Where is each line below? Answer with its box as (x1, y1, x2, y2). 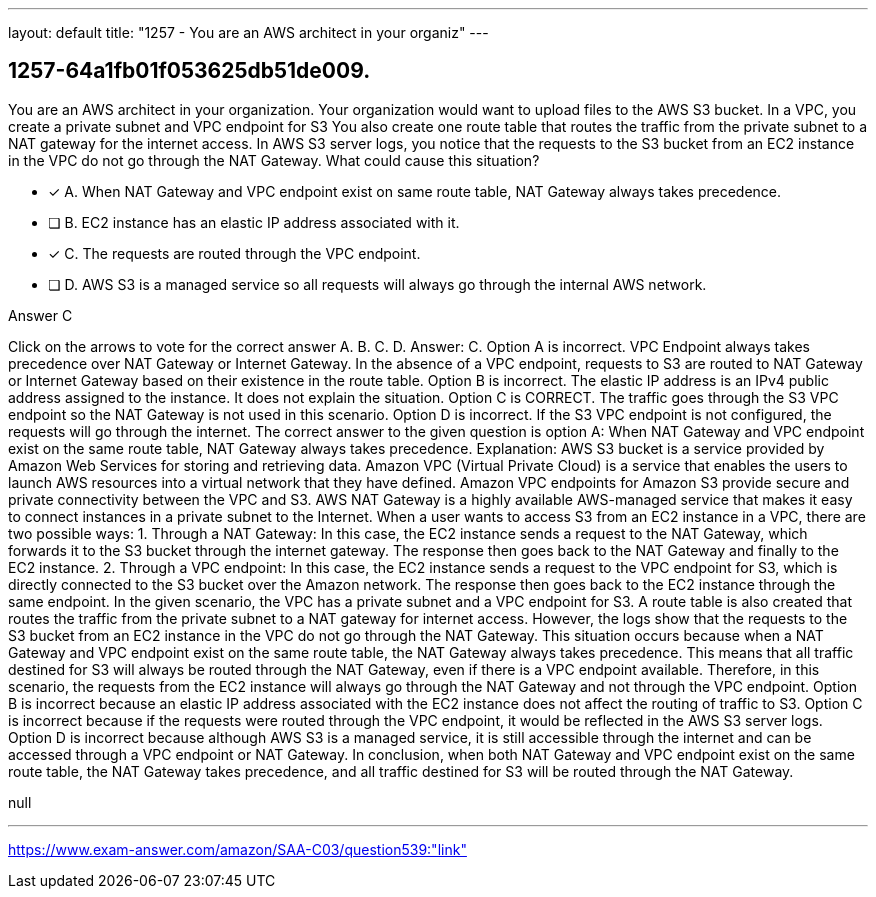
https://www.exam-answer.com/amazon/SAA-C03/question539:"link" (8, 840, 467, 858)
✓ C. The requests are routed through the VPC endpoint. (48, 244, 421, 262)
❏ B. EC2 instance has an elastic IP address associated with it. (48, 213, 460, 231)
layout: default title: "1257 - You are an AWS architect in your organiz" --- (8, 24, 489, 41)
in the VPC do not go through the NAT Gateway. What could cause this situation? (8, 151, 540, 169)
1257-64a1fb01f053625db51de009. (8, 58, 371, 84)
